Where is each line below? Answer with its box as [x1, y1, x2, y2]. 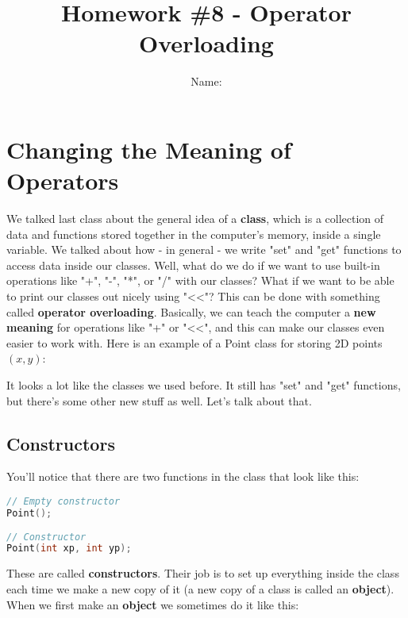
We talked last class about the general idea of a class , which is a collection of [6, 210, 384, 227]
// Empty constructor [6, 495, 121, 507]
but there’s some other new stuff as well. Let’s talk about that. [6, 392, 312, 409]
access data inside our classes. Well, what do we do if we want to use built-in [6, 256, 380, 273]
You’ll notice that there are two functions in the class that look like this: [6, 468, 360, 485]
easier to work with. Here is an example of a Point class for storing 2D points [6, 334, 383, 351]
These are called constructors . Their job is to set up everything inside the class [6, 565, 399, 582]
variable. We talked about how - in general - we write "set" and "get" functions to [6, 241, 402, 258]
